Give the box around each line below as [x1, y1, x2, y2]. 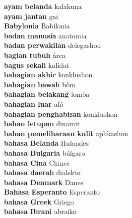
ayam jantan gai [4, 10, 58, 21]
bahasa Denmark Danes [4, 177, 84, 187]
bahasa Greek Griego [4, 196, 74, 207]
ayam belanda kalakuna [4, 1, 82, 11]
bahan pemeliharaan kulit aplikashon [4, 128, 129, 138]
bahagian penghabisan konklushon [4, 108, 118, 119]
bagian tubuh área [4, 49, 66, 60]
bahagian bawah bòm [4, 79, 75, 89]
